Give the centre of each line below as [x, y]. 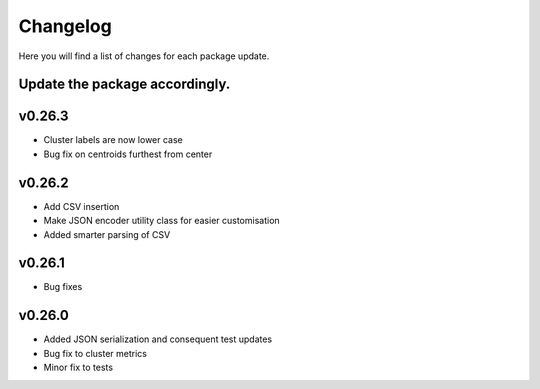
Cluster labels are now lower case [113, 140]
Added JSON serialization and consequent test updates [158, 339]
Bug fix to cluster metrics [95, 353]
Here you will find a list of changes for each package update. [144, 56]
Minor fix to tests [78, 367]
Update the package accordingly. [124, 84]
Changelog [65, 26]
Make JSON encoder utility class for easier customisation [161, 221]
